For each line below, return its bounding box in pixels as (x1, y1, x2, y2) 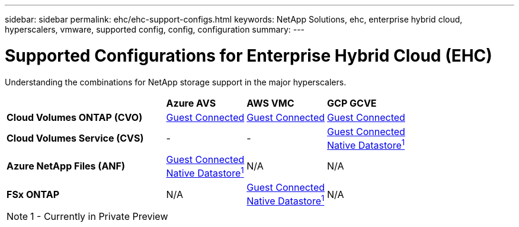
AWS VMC (246, 97, 294, 109)
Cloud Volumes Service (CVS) (7, 132, 144, 145)
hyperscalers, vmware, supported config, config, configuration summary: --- (5, 24, 305, 34)
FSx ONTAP (7, 188, 60, 200)
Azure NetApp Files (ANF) (7, 160, 125, 172)
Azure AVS (166, 97, 216, 109)
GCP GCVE (327, 97, 377, 109)
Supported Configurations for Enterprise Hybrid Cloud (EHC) (5, 45, 492, 66)
